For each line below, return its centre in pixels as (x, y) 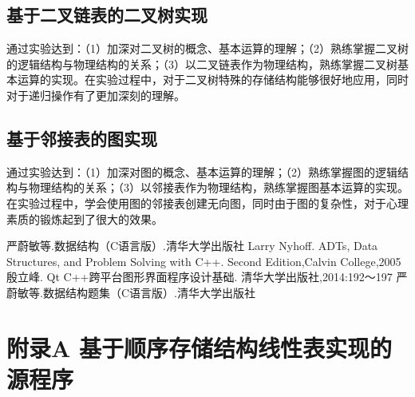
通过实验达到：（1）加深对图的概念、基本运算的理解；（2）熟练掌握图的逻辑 (202, 171)
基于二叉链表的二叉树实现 (107, 15)
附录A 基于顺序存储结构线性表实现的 (200, 347)
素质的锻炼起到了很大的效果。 (85, 218)
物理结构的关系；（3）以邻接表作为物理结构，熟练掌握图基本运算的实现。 (218, 187)
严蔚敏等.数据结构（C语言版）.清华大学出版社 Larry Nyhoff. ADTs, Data (192, 246)
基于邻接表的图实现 (82, 138)
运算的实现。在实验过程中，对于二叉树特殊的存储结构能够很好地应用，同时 (213, 79)
